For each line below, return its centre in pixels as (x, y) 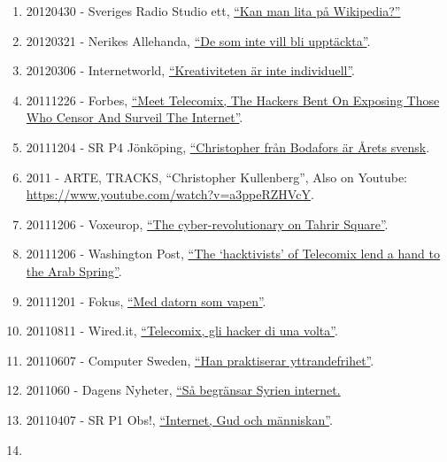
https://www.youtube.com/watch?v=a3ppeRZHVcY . (170, 194)
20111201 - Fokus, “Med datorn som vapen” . (146, 300)
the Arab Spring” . (74, 270)
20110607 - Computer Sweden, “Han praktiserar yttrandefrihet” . (200, 360)
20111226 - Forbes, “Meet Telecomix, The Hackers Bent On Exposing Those (233, 100)
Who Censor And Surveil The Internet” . (135, 117)
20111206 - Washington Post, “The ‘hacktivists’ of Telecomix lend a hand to (233, 254)
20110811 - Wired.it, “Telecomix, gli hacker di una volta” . (182, 331)
